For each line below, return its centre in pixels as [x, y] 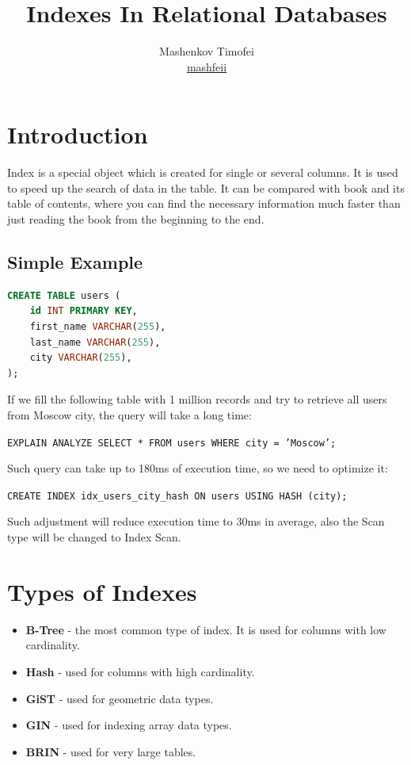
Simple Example [75, 262]
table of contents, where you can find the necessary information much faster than [204, 203]
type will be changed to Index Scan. [94, 537]
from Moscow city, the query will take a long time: [129, 414]
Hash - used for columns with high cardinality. [140, 671]
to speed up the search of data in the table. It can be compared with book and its [206, 187]
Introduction [78, 134]
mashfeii [207, 66]
